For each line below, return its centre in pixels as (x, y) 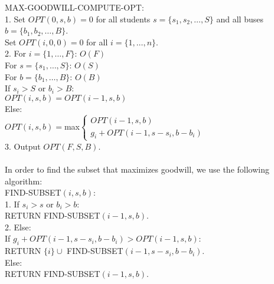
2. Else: (18, 227)
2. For (16, 53)
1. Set (15, 19)
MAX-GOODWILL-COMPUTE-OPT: (74, 7)
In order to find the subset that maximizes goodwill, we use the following (137, 169)
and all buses (240, 19)
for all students (123, 19)
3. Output (23, 146)
